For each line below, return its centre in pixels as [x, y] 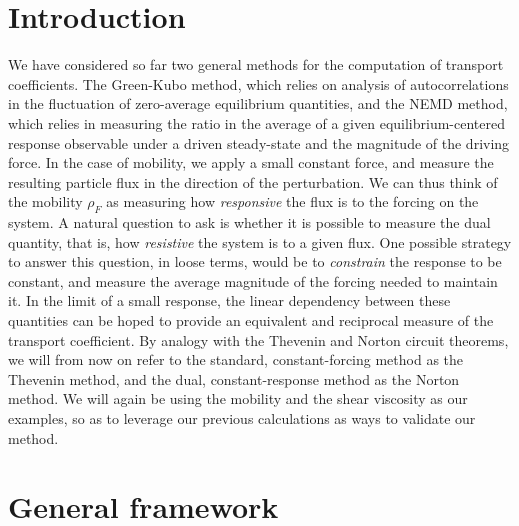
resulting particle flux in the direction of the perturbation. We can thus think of [253, 181]
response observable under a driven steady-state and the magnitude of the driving [259, 142]
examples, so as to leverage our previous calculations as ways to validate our [242, 418]
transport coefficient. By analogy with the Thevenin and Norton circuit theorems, [258, 339]
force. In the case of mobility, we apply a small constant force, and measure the [251, 162]
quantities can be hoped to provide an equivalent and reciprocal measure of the [251, 320]
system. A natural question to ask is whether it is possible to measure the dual [249, 222]
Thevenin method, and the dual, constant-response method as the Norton [234, 378]
